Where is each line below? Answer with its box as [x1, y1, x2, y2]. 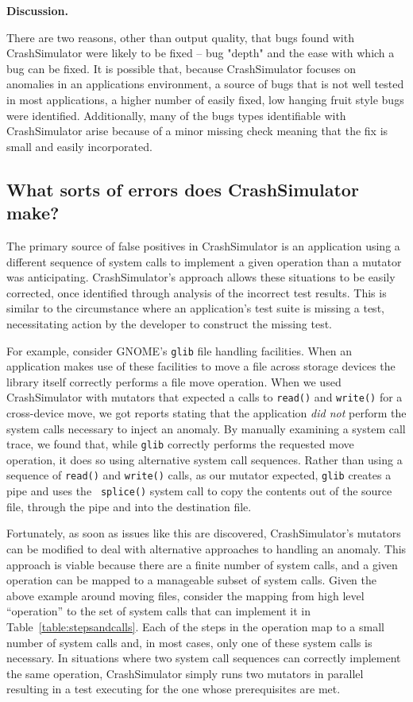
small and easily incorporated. [6, 138, 152, 154]
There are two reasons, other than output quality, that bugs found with [6, 29, 354, 45]
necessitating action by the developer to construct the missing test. [6, 315, 333, 332]
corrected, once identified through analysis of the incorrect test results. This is [6, 284, 387, 301]
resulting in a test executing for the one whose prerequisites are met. [6, 681, 341, 697]
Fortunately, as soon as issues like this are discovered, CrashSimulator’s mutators [6, 525, 401, 541]
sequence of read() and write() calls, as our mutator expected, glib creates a [6, 467, 392, 483]
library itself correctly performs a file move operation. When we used [6, 373, 342, 390]
